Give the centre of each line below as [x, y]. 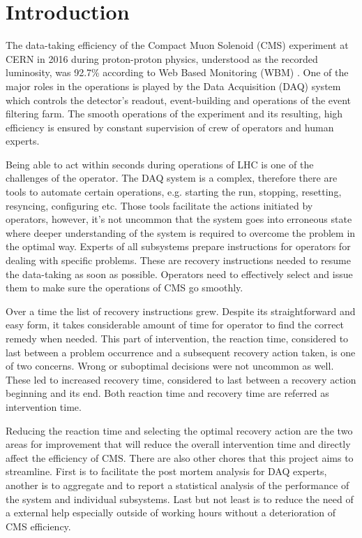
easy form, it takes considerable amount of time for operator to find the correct [175, 325]
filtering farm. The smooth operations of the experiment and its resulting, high [174, 114]
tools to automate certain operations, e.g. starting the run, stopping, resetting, [174, 192]
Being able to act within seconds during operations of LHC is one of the [160, 164]
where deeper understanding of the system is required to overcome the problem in [181, 232]
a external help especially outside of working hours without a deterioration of [171, 512]
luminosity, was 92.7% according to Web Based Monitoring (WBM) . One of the [177, 72]
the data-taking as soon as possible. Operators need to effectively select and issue [179, 274]
